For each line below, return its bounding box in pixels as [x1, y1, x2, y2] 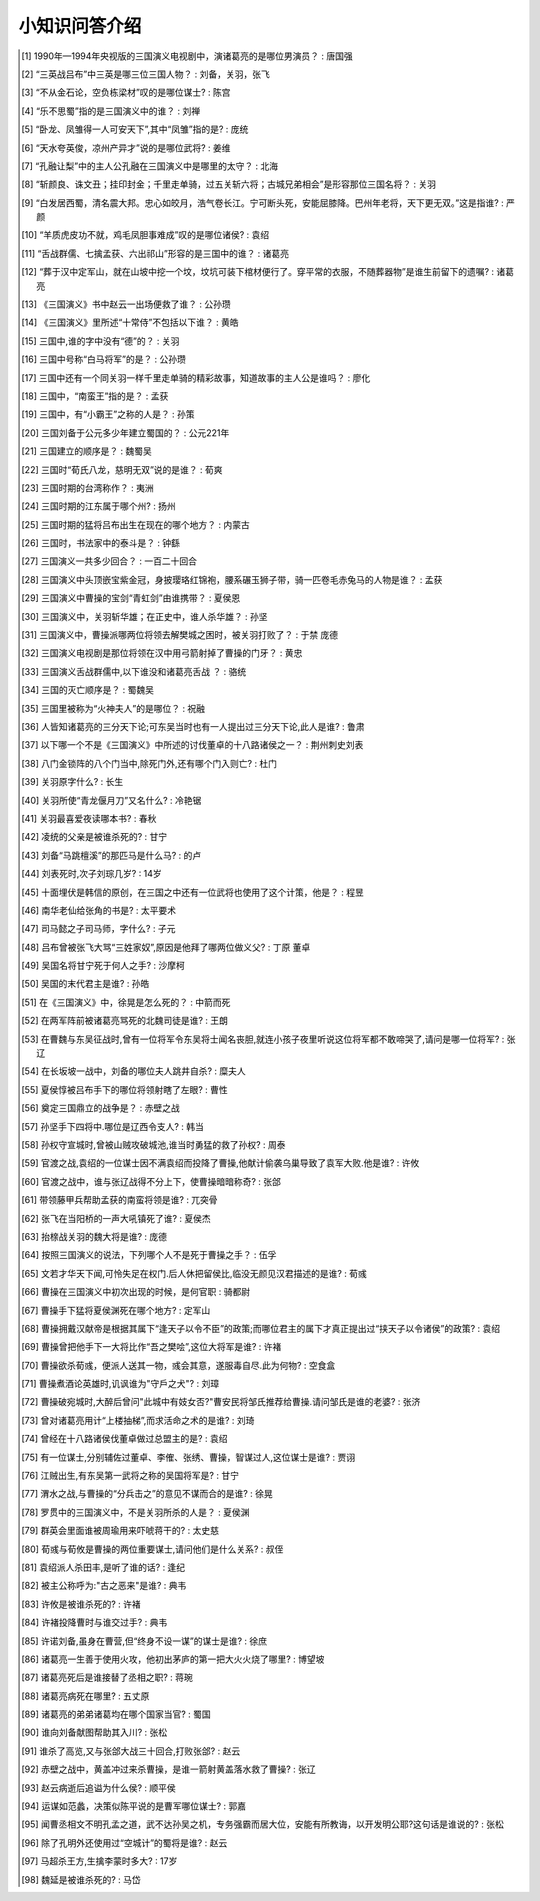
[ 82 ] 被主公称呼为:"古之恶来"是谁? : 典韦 [21, 1580, 187, 1592]
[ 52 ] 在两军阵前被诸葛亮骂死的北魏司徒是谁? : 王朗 [21, 1015, 229, 1027]
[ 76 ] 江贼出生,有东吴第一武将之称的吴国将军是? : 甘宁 [21, 1470, 240, 1482]
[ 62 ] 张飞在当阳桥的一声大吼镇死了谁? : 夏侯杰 [21, 1212, 211, 1224]
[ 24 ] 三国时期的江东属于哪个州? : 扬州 [21, 500, 177, 512]
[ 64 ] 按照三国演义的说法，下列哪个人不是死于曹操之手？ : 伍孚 [21, 1249, 277, 1261]
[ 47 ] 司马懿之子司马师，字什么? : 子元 [21, 923, 176, 935]
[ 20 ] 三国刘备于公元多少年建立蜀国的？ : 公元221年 [21, 426, 230, 439]
